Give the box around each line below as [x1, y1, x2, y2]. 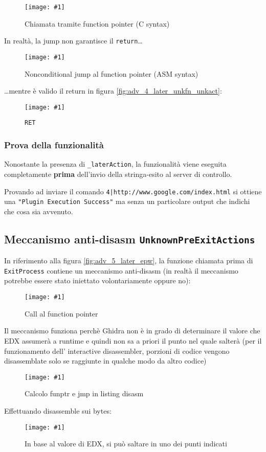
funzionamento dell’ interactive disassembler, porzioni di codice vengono [4, 345, 230, 356]
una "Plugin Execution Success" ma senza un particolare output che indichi [4, 196, 250, 207]
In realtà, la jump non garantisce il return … [4, 35, 143, 46]
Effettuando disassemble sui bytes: [4, 405, 112, 416]
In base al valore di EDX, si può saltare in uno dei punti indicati [25, 438, 227, 449]
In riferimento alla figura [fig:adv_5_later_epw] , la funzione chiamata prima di [4, 255, 253, 266]
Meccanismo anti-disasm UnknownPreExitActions [4, 231, 255, 246]
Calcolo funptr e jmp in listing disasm [25, 388, 144, 399]
